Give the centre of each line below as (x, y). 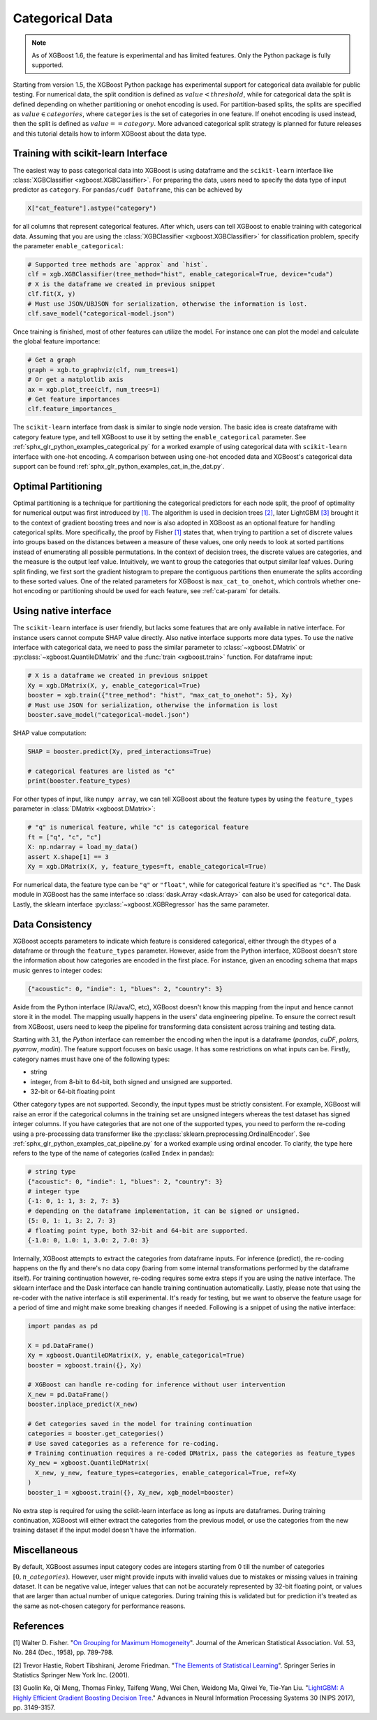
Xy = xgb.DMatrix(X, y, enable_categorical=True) (114, 685)
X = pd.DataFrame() (61, 1345)
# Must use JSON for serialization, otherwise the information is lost (153, 705)
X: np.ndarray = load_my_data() (83, 847)
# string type (52, 1172)
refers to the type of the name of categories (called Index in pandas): (113, 1153)
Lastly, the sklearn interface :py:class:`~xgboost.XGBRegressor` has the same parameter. (141, 904)
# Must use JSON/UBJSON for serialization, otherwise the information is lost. (168, 304)
